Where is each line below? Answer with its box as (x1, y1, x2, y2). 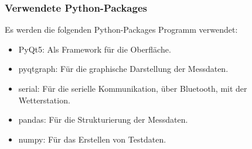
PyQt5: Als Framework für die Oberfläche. (18, 43, 171, 55)
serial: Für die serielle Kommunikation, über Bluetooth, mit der (18, 82, 247, 94)
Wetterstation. (18, 93, 70, 106)
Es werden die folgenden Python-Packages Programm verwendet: (5, 23, 238, 36)
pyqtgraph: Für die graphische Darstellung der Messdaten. (18, 63, 229, 75)
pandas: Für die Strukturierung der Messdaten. (18, 113, 188, 126)
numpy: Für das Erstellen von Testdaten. (18, 133, 166, 145)
